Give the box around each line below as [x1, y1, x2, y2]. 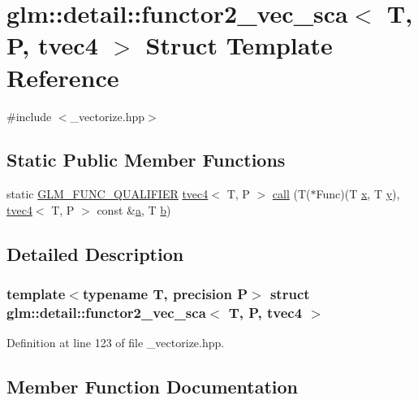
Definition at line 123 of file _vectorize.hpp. [6, 334, 225, 351]
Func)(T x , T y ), [316, 185, 400, 202]
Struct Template [145, 28, 333, 62]
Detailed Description [6, 241, 184, 266]
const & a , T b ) [97, 201, 171, 218]
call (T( [272, 185, 311, 202]
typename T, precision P [82, 284, 248, 304]
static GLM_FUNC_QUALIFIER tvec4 [6, 185, 209, 202]
